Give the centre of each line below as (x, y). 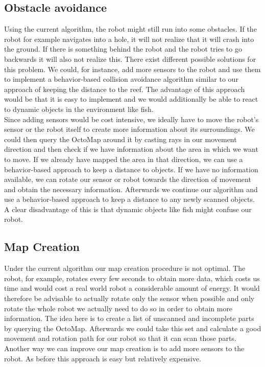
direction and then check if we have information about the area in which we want (131, 149)
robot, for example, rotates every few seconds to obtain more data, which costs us (132, 278)
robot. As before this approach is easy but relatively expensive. (103, 358)
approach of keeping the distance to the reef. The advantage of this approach (125, 89)
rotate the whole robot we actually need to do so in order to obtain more (118, 308)
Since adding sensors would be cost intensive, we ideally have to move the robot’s (131, 119)
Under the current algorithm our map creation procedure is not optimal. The (125, 268)
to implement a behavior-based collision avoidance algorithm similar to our (121, 79)
